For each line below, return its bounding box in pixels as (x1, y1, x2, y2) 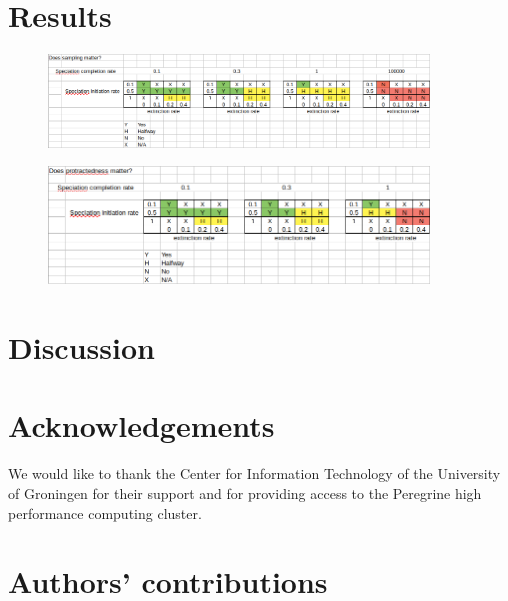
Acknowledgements (8, 405, 275, 446)
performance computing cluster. (8, 502, 202, 523)
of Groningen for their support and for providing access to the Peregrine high (8, 482, 482, 503)
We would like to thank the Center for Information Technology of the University (8, 463, 501, 484)
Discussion (8, 327, 155, 368)
